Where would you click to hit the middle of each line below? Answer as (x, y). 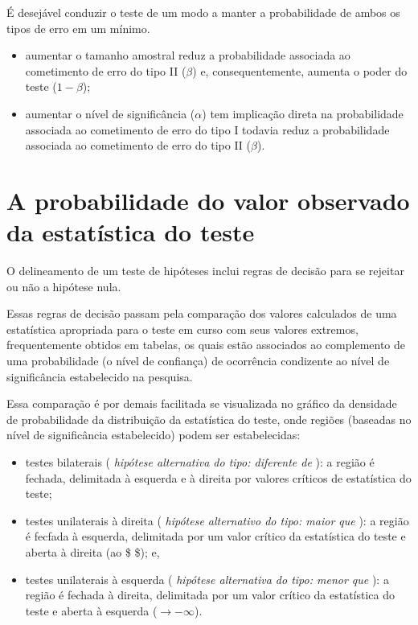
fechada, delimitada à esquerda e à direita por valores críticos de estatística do (218, 477)
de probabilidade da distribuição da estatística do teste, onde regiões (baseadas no (209, 419)
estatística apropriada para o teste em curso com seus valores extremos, (182, 329)
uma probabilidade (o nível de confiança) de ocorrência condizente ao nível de (198, 361)
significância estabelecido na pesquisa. (100, 376)
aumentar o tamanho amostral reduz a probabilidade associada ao (188, 55)
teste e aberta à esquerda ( (91, 610)
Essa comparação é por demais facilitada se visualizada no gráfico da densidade (202, 403)
